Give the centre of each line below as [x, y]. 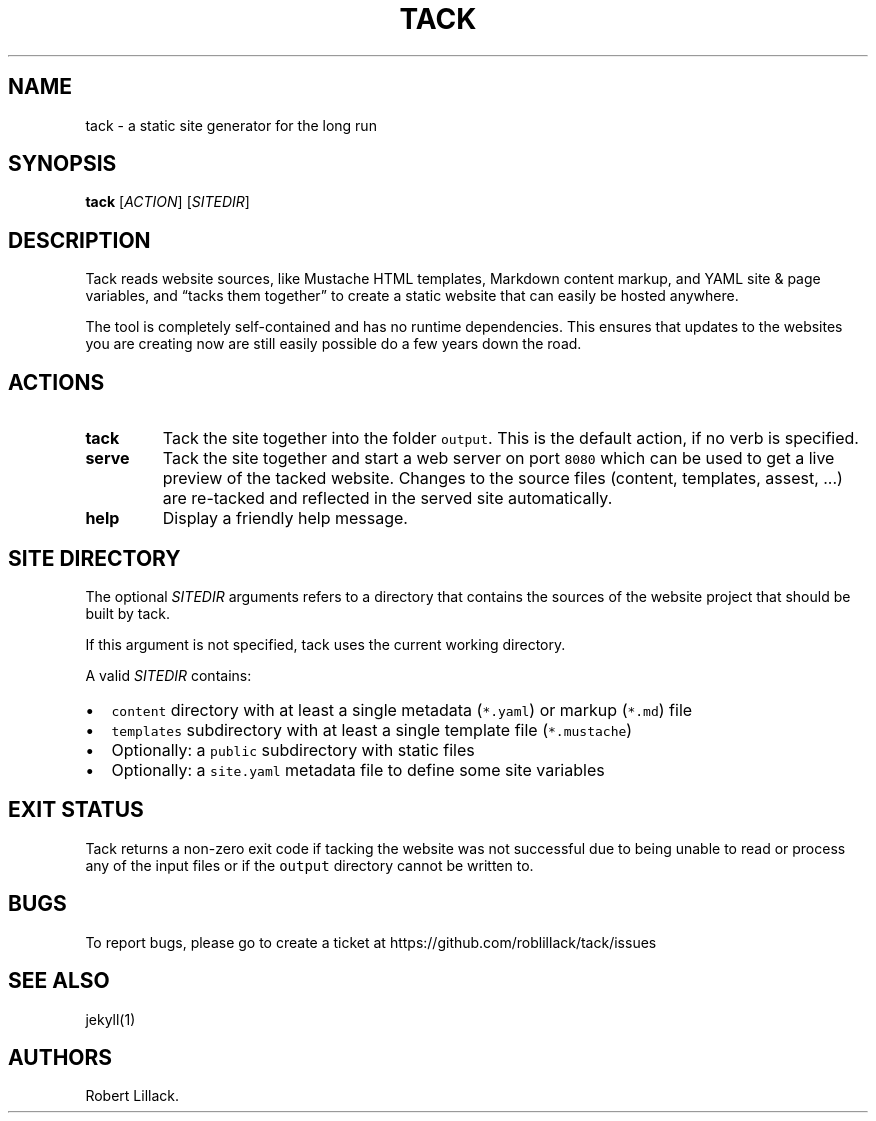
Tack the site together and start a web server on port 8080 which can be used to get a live [498, 458]
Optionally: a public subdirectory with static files [293, 749]
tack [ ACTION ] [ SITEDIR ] [167, 202]
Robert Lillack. [132, 1096]
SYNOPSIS [62, 164]
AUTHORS [60, 1057]
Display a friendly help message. [285, 518]
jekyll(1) [110, 1019]
